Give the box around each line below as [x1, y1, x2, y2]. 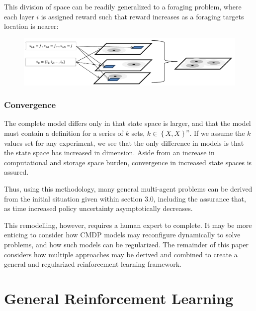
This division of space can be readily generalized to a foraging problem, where [4, 1, 242, 11]
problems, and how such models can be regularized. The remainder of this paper [4, 239, 249, 249]
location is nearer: [4, 21, 59, 31]
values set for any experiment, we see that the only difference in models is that [4, 137, 244, 148]
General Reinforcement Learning [4, 288, 233, 308]
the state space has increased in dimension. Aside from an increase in [4, 147, 215, 158]
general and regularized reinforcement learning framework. [4, 259, 181, 269]
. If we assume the [189, 128, 245, 138]
